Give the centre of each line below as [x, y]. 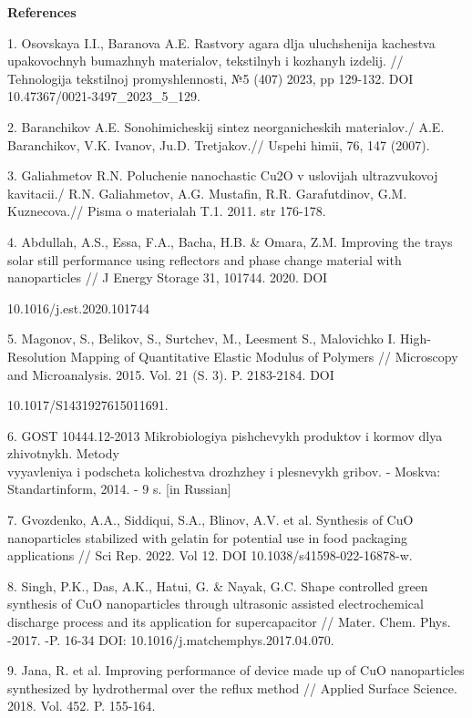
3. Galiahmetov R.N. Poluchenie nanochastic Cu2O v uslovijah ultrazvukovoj [223, 175]
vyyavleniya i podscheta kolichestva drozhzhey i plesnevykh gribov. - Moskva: [224, 471]
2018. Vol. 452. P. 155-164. [82, 706]
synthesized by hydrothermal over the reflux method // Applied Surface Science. [232, 687]
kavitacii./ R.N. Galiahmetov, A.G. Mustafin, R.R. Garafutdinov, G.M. [207, 193]
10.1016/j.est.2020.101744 [79, 308]
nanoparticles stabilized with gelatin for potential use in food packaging [208, 537]
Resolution [37, 356]
